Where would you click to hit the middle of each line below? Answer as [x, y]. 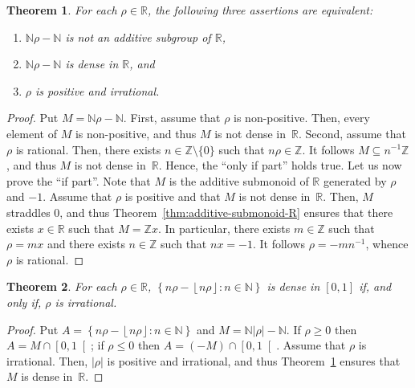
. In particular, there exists [224, 228]
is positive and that [173, 196]
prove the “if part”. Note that [79, 180]
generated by [355, 180]
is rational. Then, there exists [88, 149]
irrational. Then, [47, 360]
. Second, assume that [352, 133]
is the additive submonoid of [239, 180]
